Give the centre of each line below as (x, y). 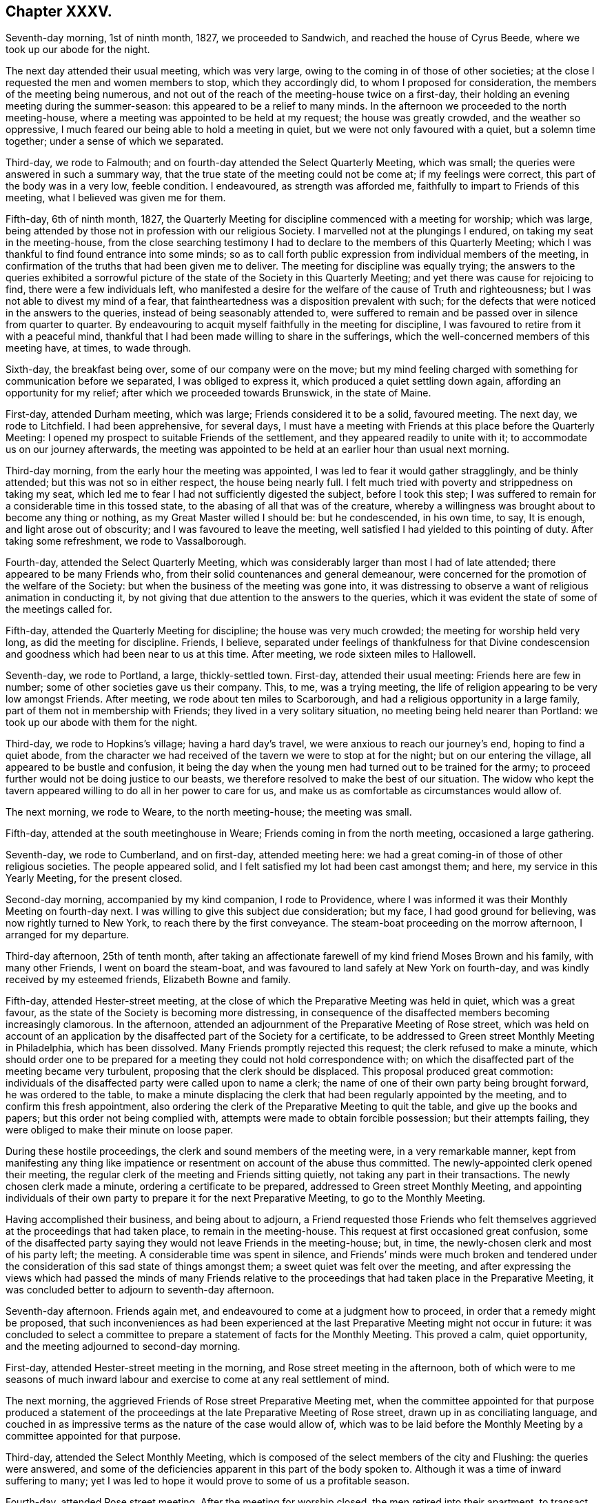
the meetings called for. (59, 609)
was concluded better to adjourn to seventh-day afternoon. (140, 1290)
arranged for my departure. (68, 935)
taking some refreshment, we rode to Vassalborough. (126, 541)
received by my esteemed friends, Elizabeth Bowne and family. (148, 980)
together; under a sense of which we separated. (115, 141)
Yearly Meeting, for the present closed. (94, 878)
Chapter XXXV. (59, 11)
